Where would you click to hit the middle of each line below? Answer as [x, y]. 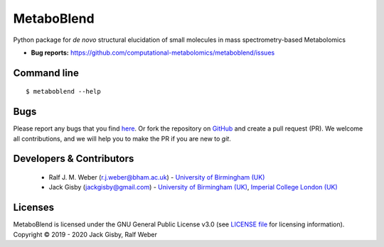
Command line [46, 73]
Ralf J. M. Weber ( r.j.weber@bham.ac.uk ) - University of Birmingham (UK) [157, 177]
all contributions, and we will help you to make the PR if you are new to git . [122, 138]
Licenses [34, 208]
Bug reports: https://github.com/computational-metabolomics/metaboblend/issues [153, 53]
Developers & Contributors [74, 159]
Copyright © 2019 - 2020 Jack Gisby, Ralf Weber [85, 234]
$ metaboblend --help [63, 92]
